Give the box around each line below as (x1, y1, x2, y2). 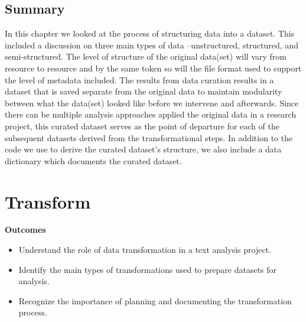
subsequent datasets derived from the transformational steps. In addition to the (5, 131, 293, 144)
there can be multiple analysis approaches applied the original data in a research (5, 108, 297, 121)
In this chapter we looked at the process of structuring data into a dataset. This (5, 27, 295, 40)
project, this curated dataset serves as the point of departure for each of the (5, 119, 279, 132)
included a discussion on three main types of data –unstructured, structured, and (5, 38, 298, 51)
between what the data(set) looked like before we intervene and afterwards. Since (5, 96, 299, 109)
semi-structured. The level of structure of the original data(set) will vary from (5, 50, 287, 63)
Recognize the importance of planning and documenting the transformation (18, 294, 292, 307)
